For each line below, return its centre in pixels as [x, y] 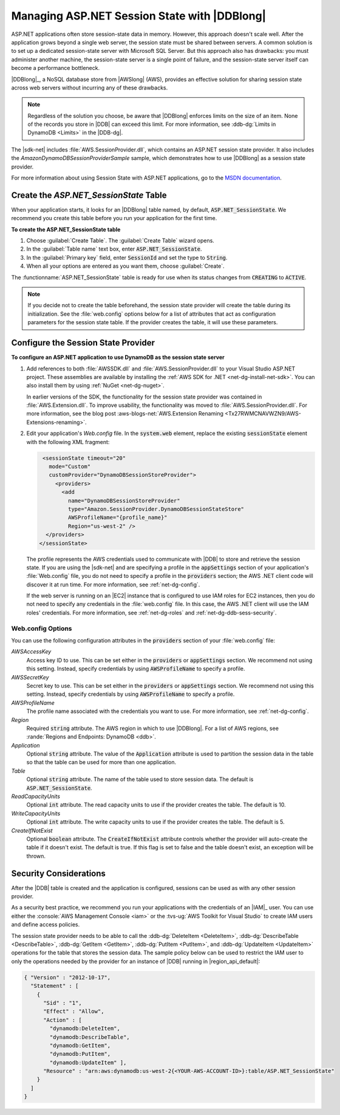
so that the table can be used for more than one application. [101, 762]
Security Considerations [59, 873]
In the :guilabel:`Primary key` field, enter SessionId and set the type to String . [127, 257]
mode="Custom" [70, 467]
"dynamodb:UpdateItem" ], [88, 1062]
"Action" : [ [63, 1020]
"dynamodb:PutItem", [80, 1054]
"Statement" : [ [55, 986]
